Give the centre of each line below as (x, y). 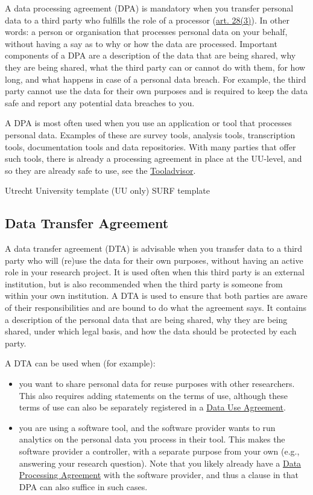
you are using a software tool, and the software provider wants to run (147, 427)
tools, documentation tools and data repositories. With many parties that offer (150, 146)
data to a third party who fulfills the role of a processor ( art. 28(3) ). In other (147, 20)
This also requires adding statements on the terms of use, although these (153, 395)
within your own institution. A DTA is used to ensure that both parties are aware (156, 295)
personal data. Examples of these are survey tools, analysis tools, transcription (150, 134)
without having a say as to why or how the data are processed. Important (141, 43)
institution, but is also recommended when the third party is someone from (144, 283)
